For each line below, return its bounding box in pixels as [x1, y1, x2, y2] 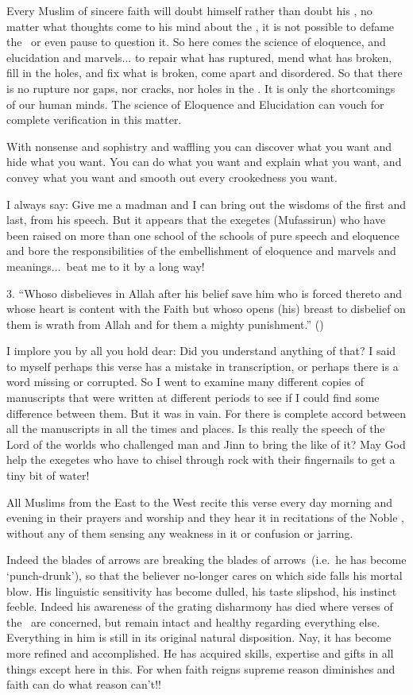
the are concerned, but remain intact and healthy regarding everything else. [6, 613, 380, 630]
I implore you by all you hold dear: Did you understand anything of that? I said [6, 342, 396, 359]
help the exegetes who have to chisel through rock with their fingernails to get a [6, 451, 396, 468]
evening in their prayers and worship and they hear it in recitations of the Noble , [6, 509, 404, 526]
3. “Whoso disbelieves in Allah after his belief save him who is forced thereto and [6, 284, 402, 301]
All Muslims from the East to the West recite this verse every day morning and [6, 493, 393, 510]
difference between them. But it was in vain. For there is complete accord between [6, 404, 407, 421]
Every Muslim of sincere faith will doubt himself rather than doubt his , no [6, 2, 372, 18]
